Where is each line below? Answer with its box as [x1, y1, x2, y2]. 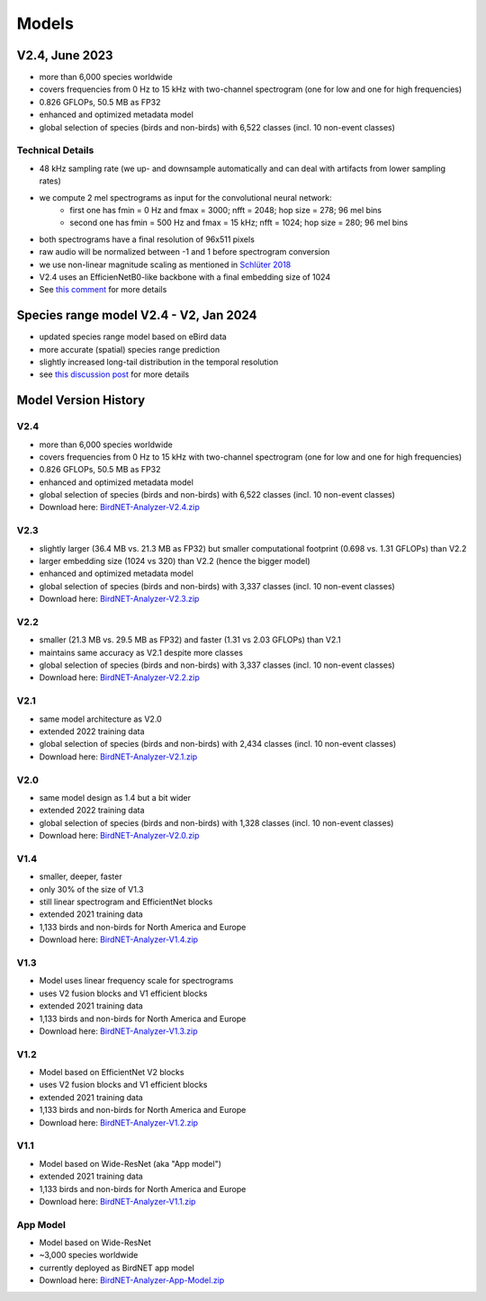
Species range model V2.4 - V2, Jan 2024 [16, 308, 257, 323]
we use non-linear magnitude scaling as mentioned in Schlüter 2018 [39, 259, 292, 270]
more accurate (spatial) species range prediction [39, 344, 220, 354]
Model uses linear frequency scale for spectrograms [39, 975, 234, 986]
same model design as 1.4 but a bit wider [39, 792, 192, 803]
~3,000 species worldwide [39, 1250, 139, 1261]
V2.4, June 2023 [16, 48, 113, 63]
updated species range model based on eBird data [39, 331, 227, 342]
